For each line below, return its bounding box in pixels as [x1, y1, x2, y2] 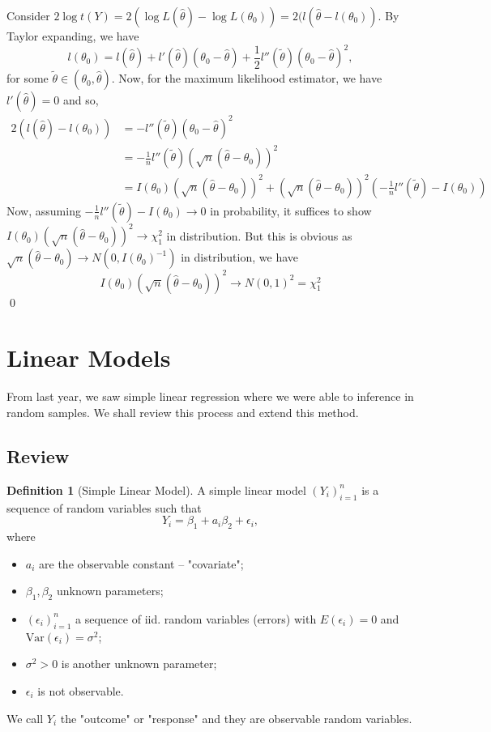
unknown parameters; [56, 582, 164, 599]
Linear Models [6, 341, 171, 374]
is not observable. [37, 682, 124, 699]
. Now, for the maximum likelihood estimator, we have [111, 70, 382, 87]
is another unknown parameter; [61, 655, 217, 672]
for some [6, 70, 49, 87]
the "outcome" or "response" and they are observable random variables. [60, 709, 412, 726]
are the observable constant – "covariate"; [39, 555, 244, 572]
